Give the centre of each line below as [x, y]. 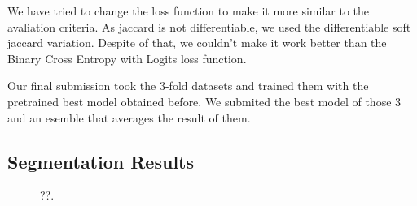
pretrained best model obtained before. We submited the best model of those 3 [204, 101]
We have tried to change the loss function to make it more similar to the [189, 11]
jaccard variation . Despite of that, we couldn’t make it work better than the [197, 43]
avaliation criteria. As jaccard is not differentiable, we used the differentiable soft [209, 26]
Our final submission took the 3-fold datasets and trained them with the [188, 86]
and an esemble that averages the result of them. [129, 117]
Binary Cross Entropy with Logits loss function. [127, 58]
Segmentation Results [101, 161]
